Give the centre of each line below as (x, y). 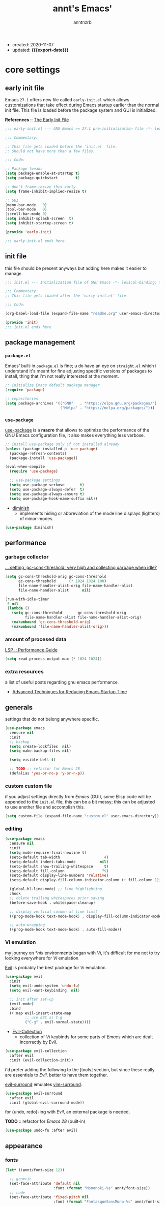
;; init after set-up (32, 999)
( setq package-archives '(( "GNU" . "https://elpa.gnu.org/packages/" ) (81, 403)
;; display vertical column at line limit (54, 912)
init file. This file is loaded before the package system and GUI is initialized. (81, 110)
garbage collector (27, 557)
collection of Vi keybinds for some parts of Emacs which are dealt (86, 1037)
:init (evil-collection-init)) (41, 1060)
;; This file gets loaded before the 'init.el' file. (61, 146)
